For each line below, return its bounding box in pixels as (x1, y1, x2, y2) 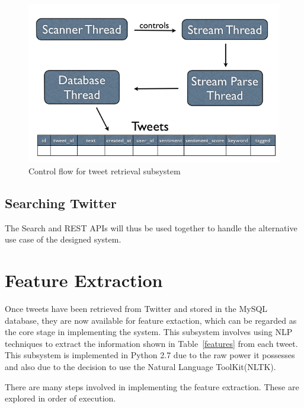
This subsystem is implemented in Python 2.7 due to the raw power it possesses (5, 349, 295, 361)
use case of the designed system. (5, 233, 121, 246)
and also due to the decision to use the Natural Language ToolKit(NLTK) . (5, 361, 276, 373)
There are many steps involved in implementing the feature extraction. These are (5, 380, 299, 393)
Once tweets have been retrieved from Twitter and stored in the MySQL (5, 302, 268, 315)
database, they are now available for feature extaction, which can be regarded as (5, 314, 297, 326)
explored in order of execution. (5, 392, 116, 404)
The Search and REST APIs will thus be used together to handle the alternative (5, 221, 297, 234)
